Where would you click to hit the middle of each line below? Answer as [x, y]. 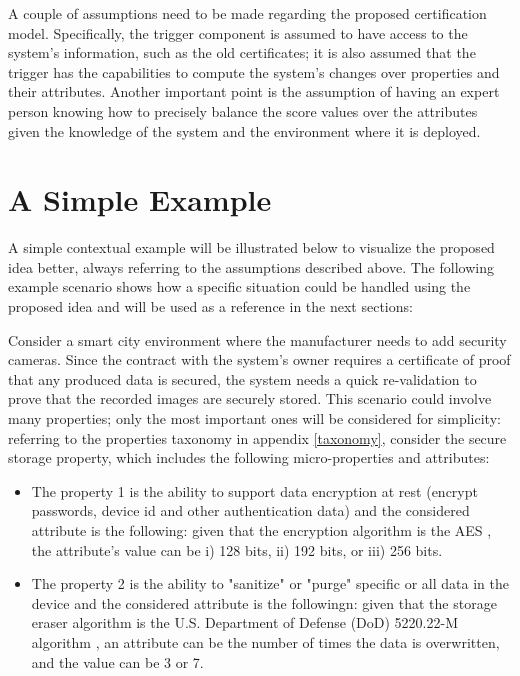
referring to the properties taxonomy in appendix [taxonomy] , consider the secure [257, 437]
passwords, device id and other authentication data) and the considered [250, 510]
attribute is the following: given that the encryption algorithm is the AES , [261, 530]
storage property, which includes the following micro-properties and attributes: [249, 457]
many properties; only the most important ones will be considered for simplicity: [254, 418]
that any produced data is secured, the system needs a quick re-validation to [242, 378]
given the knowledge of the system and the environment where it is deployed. [244, 130]
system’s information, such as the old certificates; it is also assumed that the [242, 52]
